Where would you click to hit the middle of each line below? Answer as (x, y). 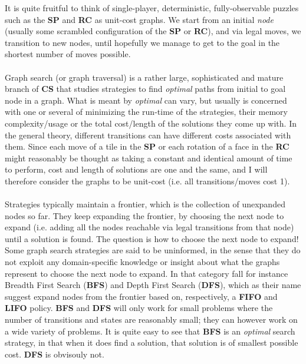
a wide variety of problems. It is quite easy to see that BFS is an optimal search (150, 331)
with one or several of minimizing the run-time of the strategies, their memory (146, 112)
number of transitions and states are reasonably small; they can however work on (151, 320)
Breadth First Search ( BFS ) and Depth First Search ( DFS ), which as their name (153, 285)
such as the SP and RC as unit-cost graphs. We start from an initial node (139, 19)
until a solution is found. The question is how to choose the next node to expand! (152, 238)
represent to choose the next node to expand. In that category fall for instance (147, 273)
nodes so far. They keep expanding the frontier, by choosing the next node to (144, 215)
